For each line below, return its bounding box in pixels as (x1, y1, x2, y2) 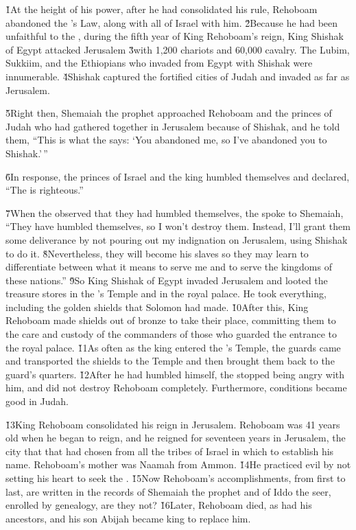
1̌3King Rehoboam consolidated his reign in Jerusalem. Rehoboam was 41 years (5, 417, 340, 431)
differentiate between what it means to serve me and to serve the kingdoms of (5, 260, 332, 274)
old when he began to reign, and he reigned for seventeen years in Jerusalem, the (5, 430, 346, 445)
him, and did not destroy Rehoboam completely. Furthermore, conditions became (5, 380, 347, 395)
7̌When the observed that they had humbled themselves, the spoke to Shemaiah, (5, 205, 344, 220)
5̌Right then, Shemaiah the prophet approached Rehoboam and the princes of (5, 106, 332, 120)
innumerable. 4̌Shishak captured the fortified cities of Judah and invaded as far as (5, 69, 350, 83)
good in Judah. (5, 394, 69, 408)
